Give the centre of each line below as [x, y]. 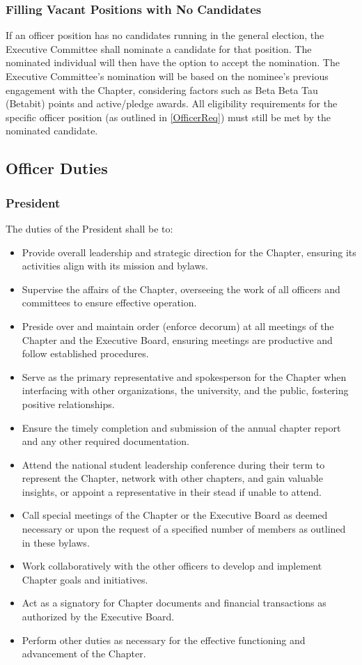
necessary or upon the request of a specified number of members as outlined [184, 529]
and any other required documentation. [105, 441]
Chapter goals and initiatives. [85, 579]
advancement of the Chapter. [84, 654]
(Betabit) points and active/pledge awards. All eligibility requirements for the [172, 103]
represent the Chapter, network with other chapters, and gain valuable [172, 478]
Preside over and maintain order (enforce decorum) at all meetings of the [178, 326]
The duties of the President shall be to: [89, 228]
